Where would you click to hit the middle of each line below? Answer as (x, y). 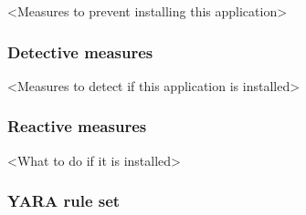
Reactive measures (77, 126)
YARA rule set (64, 201)
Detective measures (80, 51)
